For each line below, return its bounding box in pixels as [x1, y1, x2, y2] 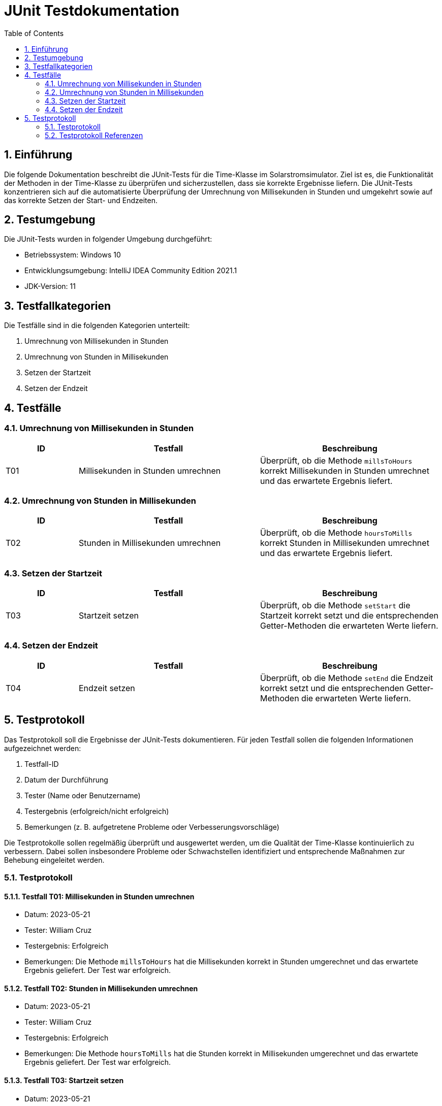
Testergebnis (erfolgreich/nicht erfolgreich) [24, 806, 169, 816]
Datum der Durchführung [24, 775, 108, 784]
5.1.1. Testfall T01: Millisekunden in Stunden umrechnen [4, 892, 195, 901]
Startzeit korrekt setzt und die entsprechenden [260, 610, 438, 621]
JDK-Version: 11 [24, 282, 76, 291]
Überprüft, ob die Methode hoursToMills [260, 528, 413, 538]
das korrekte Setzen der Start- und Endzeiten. [4, 196, 157, 205]
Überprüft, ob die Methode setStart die [260, 600, 411, 610]
